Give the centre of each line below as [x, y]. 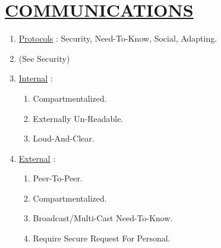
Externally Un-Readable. [78, 118]
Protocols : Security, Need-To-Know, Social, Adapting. [118, 38]
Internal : [36, 78]
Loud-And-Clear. [64, 138]
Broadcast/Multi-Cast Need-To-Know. [103, 218]
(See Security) [44, 58]
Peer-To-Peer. [58, 178]
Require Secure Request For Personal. [102, 238]
